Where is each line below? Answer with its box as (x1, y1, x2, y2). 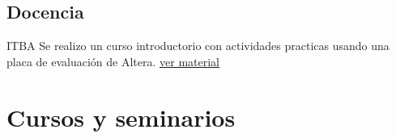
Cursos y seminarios (6, 100, 236, 133)
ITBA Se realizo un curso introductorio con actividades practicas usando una (6, 37, 390, 54)
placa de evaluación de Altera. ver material (6, 52, 219, 69)
